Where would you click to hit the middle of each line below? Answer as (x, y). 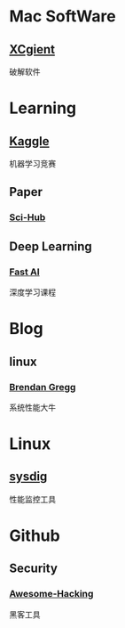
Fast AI (24, 272)
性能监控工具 (32, 499)
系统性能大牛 (32, 407)
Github (35, 536)
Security (33, 569)
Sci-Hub (27, 217)
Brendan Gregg (43, 387)
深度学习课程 (32, 292)
